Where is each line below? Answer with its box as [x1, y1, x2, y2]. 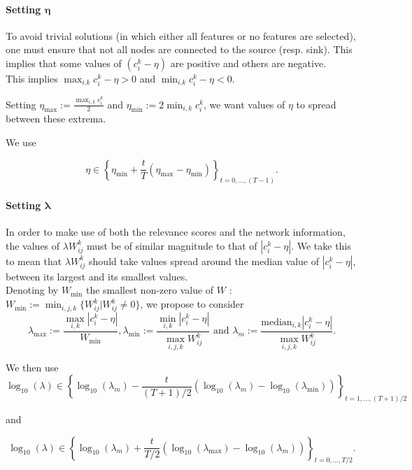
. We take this [291, 238, 351, 252]
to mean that [6, 253, 62, 268]
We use [6, 135, 36, 150]
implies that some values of [6, 55, 122, 70]
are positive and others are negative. [170, 55, 327, 70]
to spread [296, 97, 336, 111]
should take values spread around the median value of [89, 253, 319, 268]
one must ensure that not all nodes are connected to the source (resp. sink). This [6, 42, 353, 57]
